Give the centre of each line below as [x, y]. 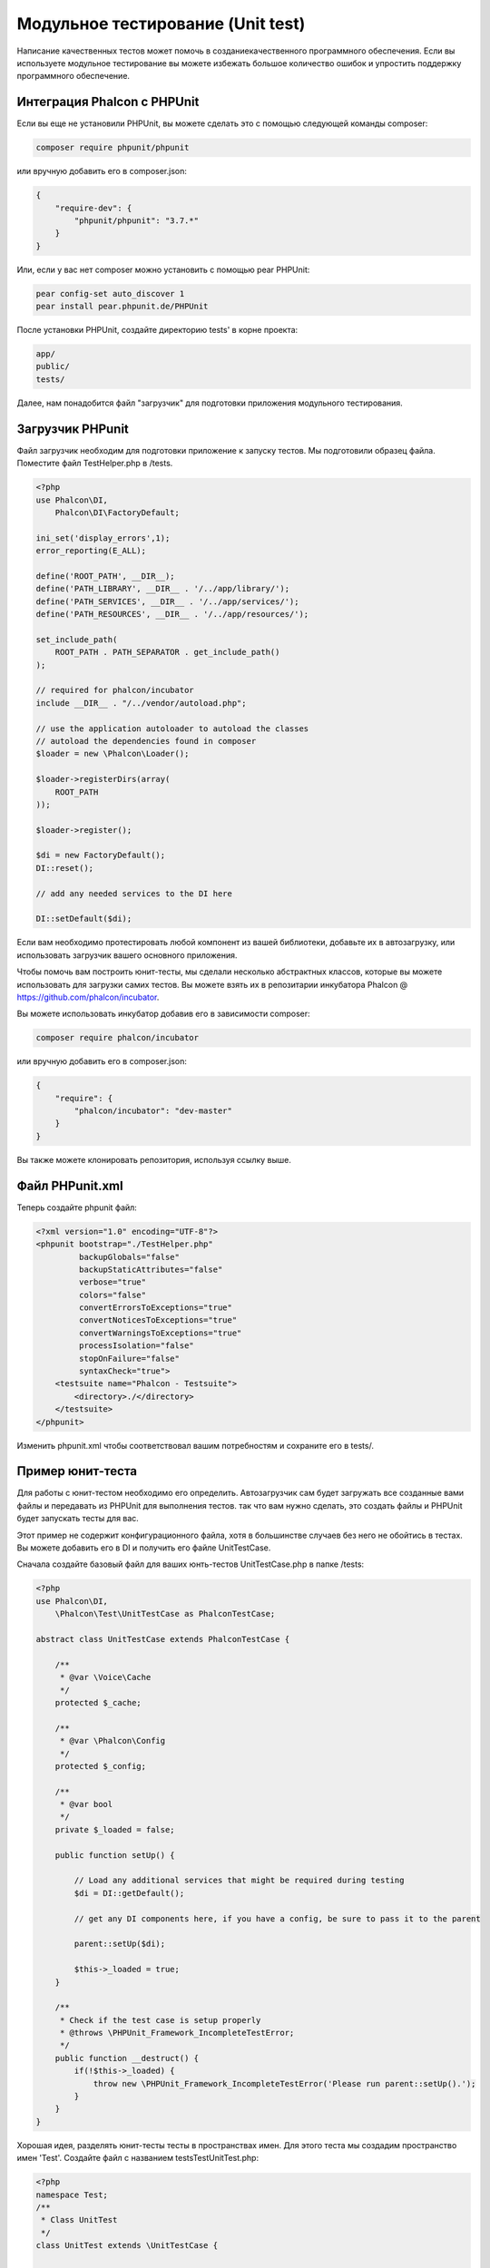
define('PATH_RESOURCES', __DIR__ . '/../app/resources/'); [172, 614]
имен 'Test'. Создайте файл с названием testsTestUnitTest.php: [137, 2158]
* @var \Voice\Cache [105, 1677]
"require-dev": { [93, 208]
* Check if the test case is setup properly [160, 2020]
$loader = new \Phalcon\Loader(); [113, 754]
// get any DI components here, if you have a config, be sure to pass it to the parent [277, 1918]
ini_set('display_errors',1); [103, 538]
